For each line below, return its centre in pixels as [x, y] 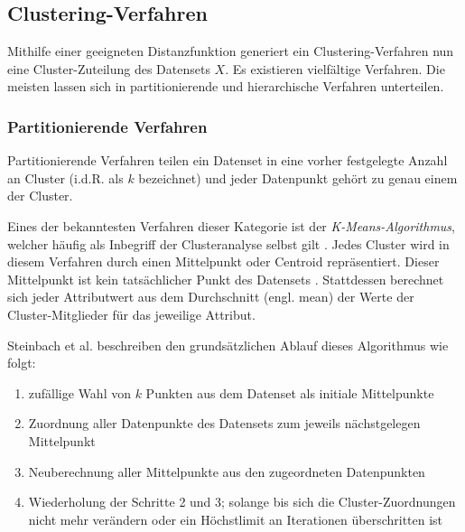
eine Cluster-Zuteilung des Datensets [109, 68]
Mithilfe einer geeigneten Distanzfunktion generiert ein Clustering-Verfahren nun [231, 51]
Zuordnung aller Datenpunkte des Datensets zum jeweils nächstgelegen [224, 423]
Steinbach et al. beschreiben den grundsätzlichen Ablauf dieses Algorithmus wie [228, 345]
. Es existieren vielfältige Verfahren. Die [335, 68]
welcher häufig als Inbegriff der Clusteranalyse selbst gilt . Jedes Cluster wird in [228, 243]
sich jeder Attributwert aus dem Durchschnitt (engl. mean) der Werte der [211, 297]
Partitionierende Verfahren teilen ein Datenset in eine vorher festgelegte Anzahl [228, 160]
